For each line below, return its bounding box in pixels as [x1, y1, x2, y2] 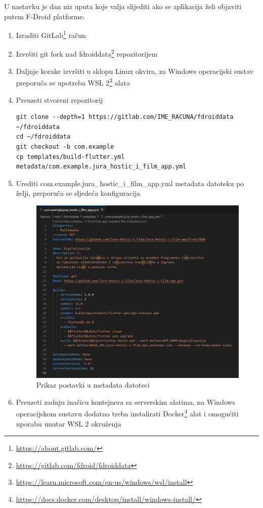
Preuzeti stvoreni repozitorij [16, 94, 103, 105]
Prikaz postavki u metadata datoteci [36, 379, 150, 390]
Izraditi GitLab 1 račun [16, 28, 86, 40]
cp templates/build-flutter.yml [16, 153, 125, 160]
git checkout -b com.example [16, 143, 114, 150]
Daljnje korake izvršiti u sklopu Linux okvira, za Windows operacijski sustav [16, 65, 254, 76]
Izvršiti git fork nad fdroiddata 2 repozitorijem [16, 47, 158, 59]
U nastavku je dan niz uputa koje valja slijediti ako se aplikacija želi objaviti [4, 1, 242, 11]
